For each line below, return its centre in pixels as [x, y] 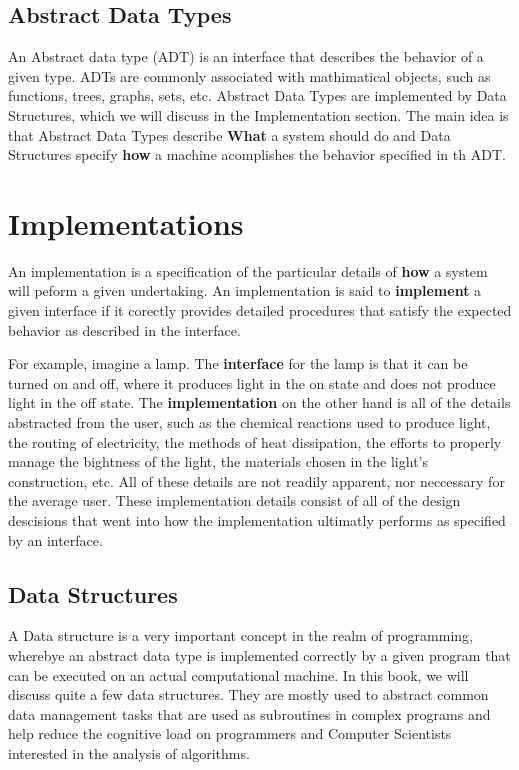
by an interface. [55, 539]
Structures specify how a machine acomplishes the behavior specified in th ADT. [257, 154]
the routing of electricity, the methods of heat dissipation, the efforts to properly [255, 441]
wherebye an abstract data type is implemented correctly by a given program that [259, 655]
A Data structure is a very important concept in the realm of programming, [240, 635]
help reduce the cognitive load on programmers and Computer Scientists [230, 733]
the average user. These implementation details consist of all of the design [234, 500]
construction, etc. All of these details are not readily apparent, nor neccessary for [256, 480]
